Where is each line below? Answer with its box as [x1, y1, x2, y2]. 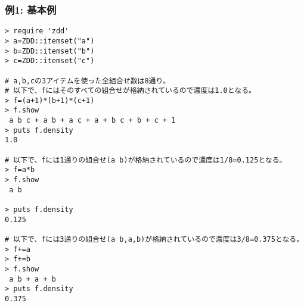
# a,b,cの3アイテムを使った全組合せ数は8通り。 [5, 76, 170, 85]
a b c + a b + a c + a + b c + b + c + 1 [9, 116, 176, 125]
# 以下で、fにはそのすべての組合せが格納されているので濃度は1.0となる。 [5, 86, 256, 95]
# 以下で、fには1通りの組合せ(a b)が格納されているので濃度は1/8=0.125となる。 [5, 155, 287, 164]
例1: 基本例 [5, 2, 57, 17]
